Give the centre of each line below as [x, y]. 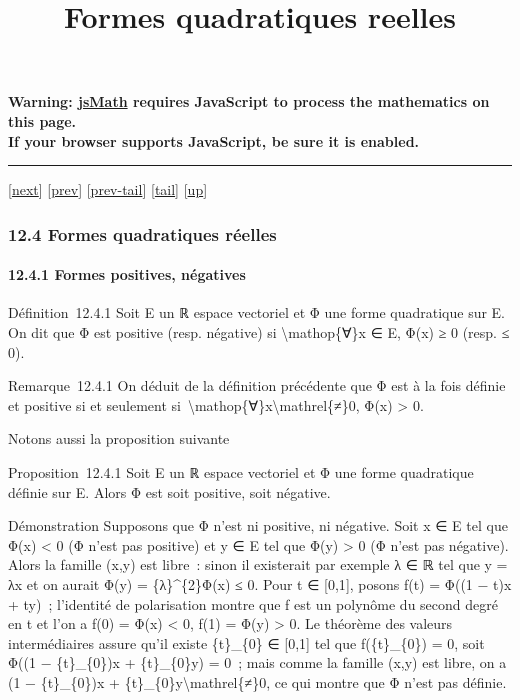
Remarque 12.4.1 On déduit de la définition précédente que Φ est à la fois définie [257, 385]
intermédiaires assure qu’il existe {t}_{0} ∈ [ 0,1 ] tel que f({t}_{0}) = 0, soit [246, 642]
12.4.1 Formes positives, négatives [127, 274]
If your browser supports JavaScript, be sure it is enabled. [214, 140]
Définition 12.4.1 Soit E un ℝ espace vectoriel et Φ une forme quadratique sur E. [257, 312]
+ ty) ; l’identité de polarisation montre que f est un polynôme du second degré [253, 603]
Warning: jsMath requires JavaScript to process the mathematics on [249, 101]
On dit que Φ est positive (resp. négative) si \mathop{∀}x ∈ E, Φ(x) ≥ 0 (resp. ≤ [259, 331]
